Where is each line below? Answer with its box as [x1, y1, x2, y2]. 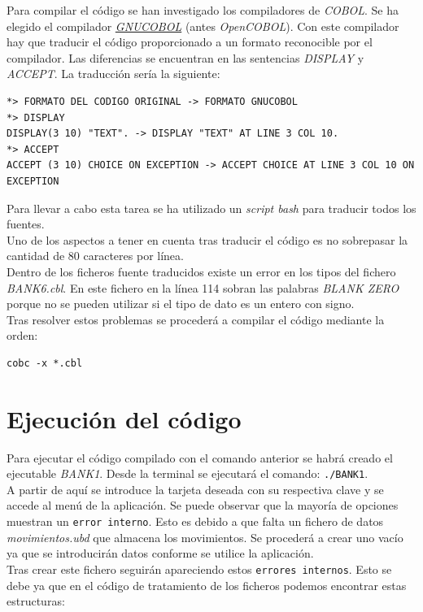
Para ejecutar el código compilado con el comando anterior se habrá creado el [7, 449, 393, 466]
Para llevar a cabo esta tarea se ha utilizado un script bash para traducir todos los [7, 199, 416, 216]
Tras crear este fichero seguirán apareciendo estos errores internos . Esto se [7, 560, 392, 577]
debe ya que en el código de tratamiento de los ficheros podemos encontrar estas [7, 576, 407, 593]
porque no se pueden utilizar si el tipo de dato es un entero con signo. [7, 295, 355, 312]
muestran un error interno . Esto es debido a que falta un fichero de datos [7, 513, 384, 530]
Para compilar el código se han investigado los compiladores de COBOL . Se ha [7, 2, 399, 18]
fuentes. [7, 215, 45, 232]
